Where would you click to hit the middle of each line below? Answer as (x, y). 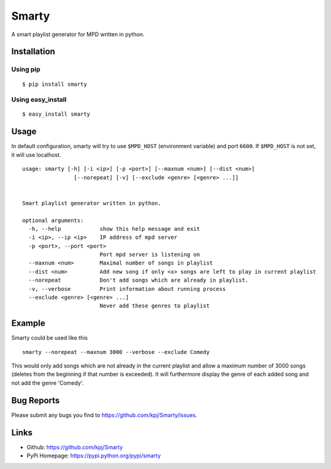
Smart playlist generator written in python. (92, 203)
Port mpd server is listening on (150, 255)
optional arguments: (53, 220)
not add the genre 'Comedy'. (48, 383)
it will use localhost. (36, 155)
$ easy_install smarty (56, 114)
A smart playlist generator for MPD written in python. (78, 34)
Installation (33, 52)
